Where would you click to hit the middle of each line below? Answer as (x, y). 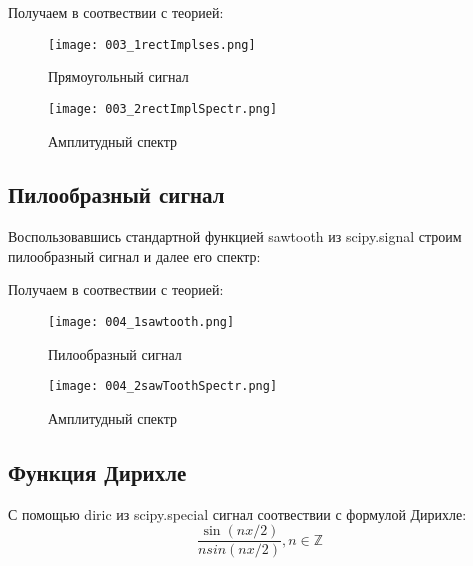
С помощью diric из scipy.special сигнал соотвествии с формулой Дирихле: (237, 513)
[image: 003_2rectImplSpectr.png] (163, 108)
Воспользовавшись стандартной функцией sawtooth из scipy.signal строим (235, 236)
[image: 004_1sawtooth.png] (141, 322)
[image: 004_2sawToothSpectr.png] (163, 386)
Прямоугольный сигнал (118, 76)
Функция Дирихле (97, 471)
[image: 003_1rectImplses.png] (152, 44)
